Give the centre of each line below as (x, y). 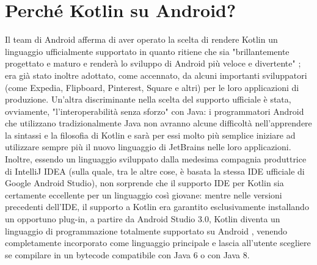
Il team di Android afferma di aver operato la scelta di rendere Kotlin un (141, 39)
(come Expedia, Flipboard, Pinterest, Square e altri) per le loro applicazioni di (152, 87)
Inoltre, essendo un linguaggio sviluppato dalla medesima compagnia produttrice (156, 159)
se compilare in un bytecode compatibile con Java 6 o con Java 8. (127, 254)
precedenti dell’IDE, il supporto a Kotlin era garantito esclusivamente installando (157, 207)
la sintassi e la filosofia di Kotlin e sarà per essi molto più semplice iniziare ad (150, 135)
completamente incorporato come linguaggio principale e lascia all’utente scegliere (158, 243)
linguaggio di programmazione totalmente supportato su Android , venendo (146, 231)
